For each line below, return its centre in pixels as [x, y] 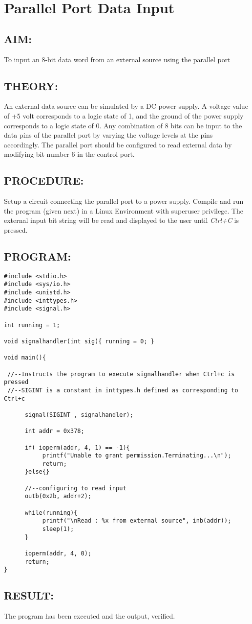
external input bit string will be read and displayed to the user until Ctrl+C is [122, 220]
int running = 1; [32, 325]
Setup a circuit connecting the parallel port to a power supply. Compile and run [124, 201]
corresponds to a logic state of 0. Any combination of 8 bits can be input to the [123, 125]
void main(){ [25, 358]
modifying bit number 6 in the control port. [69, 154]
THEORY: [31, 85]
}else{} [37, 472]
